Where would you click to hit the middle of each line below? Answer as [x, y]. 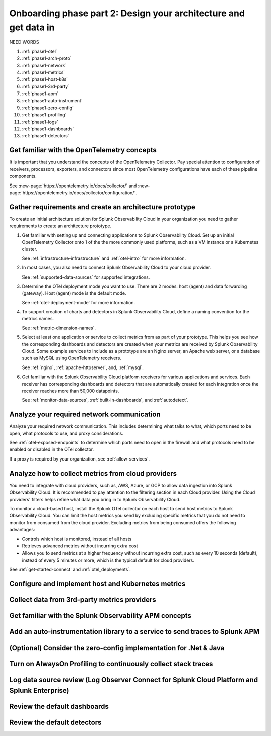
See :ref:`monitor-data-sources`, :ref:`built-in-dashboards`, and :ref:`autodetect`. [105, 400]
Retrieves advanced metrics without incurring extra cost [80, 546]
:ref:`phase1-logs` [40, 122]
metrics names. [38, 319]
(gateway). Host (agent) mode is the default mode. [74, 293]
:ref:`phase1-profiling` [44, 115]
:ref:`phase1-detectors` [46, 136]
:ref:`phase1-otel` [39, 51]
